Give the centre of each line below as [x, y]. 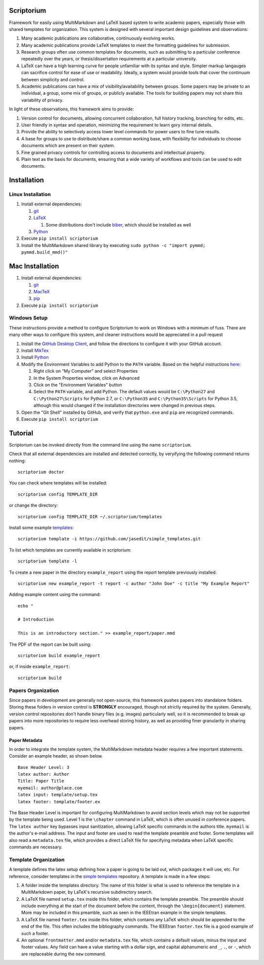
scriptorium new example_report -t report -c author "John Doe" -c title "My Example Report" [134, 583]
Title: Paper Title [41, 781]
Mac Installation [34, 267]
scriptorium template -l [47, 561]
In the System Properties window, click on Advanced [87, 378]
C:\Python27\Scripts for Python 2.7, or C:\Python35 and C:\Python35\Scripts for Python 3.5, [136, 398]
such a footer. [35, 933]
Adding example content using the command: [55, 595]
